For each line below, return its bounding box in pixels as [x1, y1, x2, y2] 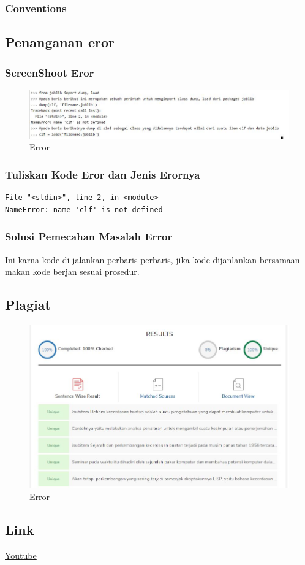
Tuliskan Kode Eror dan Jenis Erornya [5, 166, 200, 182]
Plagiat [5, 295, 51, 314]
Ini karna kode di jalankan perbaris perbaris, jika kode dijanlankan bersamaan [5, 253, 300, 266]
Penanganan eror [5, 33, 115, 52]
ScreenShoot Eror [5, 64, 94, 80]
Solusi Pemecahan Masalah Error [5, 229, 173, 244]
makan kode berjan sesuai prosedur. [5, 265, 140, 278]
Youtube [5, 549, 37, 562]
